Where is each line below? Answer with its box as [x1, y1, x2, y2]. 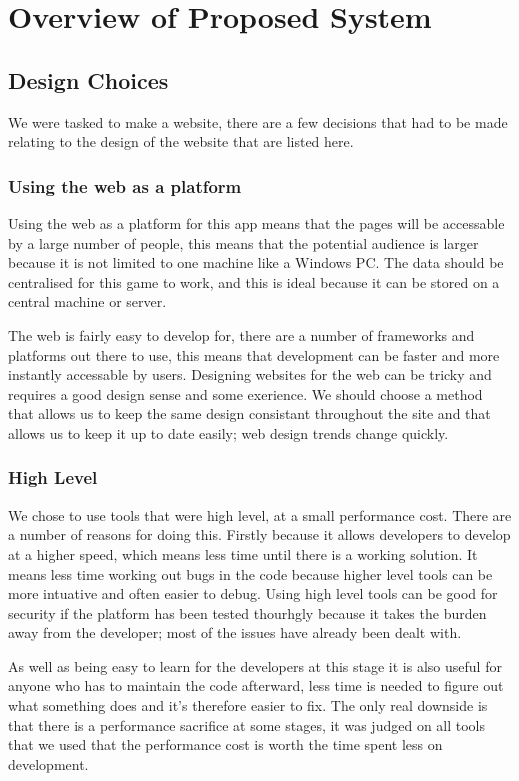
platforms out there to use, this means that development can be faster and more [8, 344, 500, 365]
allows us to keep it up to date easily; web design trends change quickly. [8, 422, 449, 443]
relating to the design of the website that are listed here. [8, 131, 354, 152]
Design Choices [8, 64, 169, 95]
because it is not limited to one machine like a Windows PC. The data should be [8, 252, 504, 273]
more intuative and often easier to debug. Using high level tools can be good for [8, 583, 498, 604]
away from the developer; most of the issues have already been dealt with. [8, 622, 462, 643]
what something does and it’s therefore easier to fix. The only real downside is [8, 695, 488, 716]
